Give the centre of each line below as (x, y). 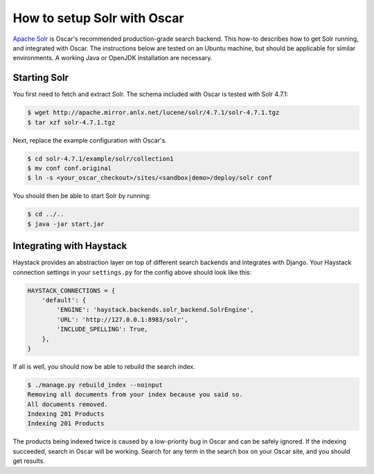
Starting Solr (41, 78)
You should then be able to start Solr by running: (82, 196)
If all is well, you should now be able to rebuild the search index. (104, 366)
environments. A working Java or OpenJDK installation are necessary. (113, 58)
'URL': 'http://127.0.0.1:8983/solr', (122, 319)
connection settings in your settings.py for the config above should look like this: (132, 272)
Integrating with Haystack (70, 246)
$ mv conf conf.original (70, 168)
